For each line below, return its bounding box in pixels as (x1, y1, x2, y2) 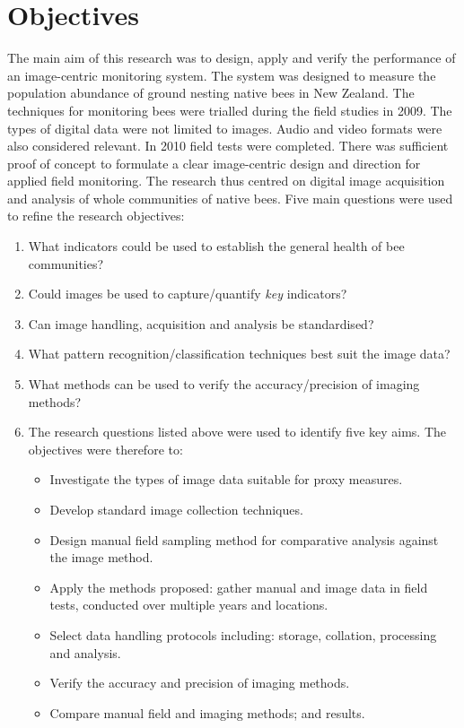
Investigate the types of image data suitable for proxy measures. (49, 470, 403, 489)
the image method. (49, 548, 153, 567)
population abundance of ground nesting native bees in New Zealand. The (7, 83, 415, 102)
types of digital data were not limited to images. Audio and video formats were (7, 118, 442, 137)
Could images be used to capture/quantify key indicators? (28, 284, 347, 303)
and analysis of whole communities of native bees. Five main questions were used (7, 188, 453, 207)
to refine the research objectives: (7, 206, 185, 225)
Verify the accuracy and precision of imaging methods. (49, 673, 350, 692)
